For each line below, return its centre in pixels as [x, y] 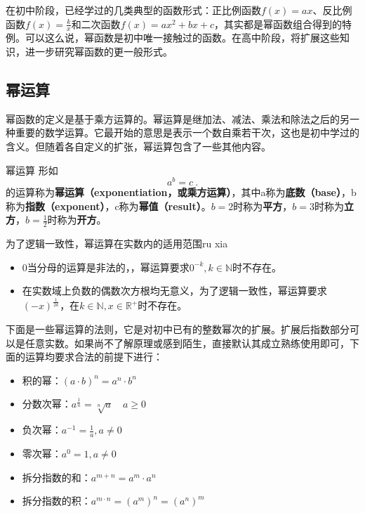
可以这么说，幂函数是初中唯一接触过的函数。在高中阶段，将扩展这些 [182, 38]
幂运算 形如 [32, 170]
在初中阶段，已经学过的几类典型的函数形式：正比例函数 [133, 10]
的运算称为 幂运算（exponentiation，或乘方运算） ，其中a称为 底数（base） [173, 192]
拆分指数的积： [57, 501]
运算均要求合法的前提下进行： [94, 357]
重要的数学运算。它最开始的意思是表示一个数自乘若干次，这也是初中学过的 [187, 132]
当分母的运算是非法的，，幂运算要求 [108, 267]
